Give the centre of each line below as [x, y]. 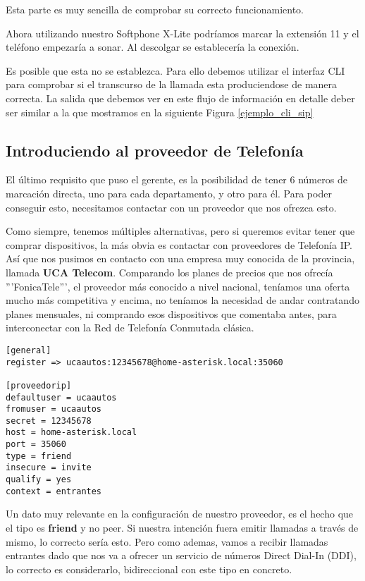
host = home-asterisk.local [72, 433]
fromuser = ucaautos [54, 409]
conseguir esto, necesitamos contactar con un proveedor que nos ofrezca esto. [171, 207]
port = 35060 [36, 445]
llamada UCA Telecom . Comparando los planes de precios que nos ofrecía [169, 272]
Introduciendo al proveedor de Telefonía [155, 150]
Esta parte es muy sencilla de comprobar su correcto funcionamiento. [155, 9]
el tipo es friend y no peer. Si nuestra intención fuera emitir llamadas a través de [182, 528]
